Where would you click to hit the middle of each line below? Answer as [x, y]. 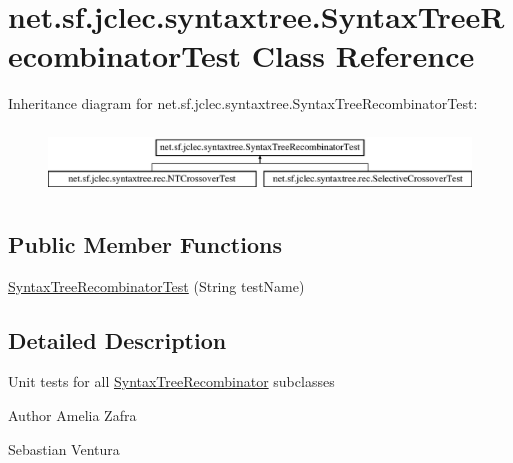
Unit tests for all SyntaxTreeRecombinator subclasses [171, 381]
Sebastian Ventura [64, 448]
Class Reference [363, 55]
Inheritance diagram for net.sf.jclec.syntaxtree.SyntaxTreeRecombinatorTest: [243, 103]
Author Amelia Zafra [72, 414]
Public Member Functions [145, 243]
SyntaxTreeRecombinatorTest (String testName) [156, 285]
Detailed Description [117, 339]
